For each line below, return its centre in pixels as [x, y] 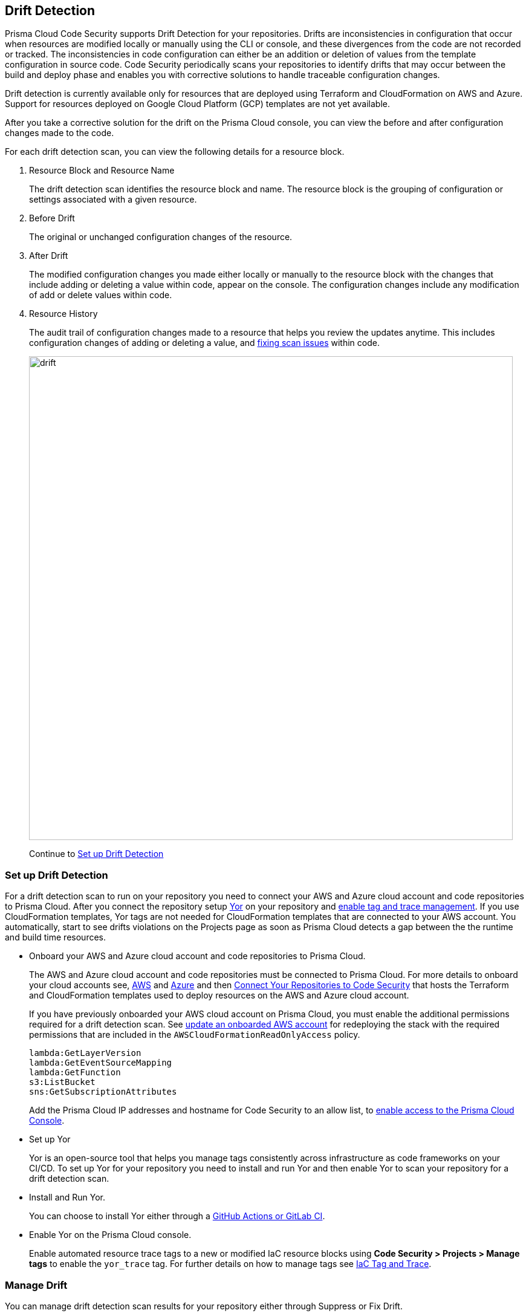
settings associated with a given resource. [113, 200]
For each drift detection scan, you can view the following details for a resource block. [175, 152]
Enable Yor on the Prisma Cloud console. [110, 1235]
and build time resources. [56, 937]
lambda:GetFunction [75, 1073]
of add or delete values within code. [101, 295]
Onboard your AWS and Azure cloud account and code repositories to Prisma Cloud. [197, 956]
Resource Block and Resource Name [102, 171]
